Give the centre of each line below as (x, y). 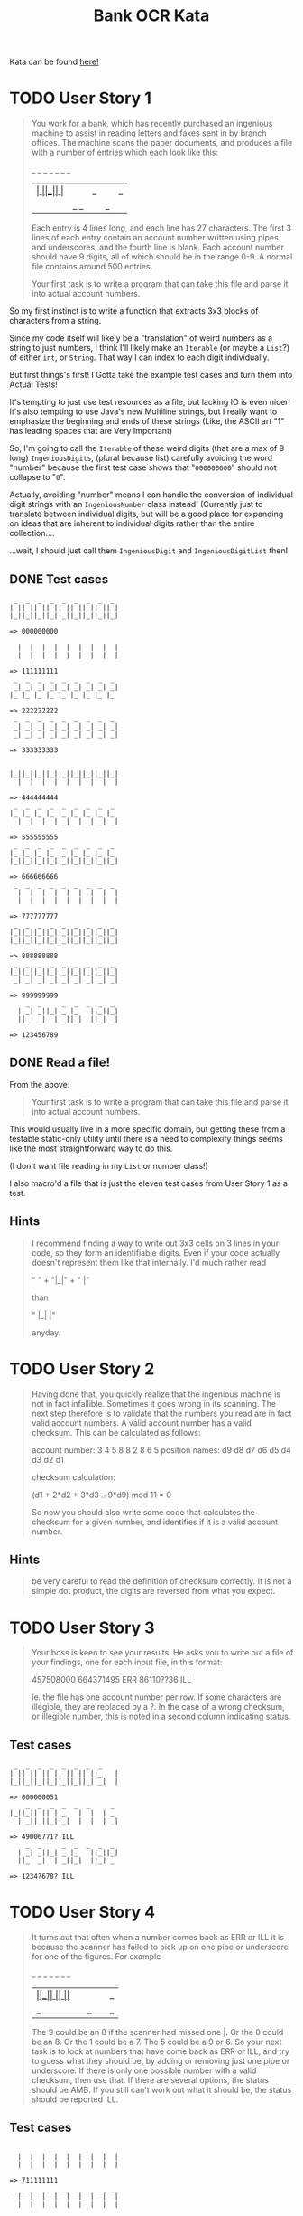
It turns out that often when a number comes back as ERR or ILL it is (157, 1937)
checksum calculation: (73, 1477)
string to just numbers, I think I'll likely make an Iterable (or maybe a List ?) (150, 348)
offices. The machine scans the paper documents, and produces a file (162, 143)
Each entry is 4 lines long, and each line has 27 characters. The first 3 (161, 228)
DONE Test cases (59, 579)
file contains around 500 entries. (92, 267)
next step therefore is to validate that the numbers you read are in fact (161, 1413)
